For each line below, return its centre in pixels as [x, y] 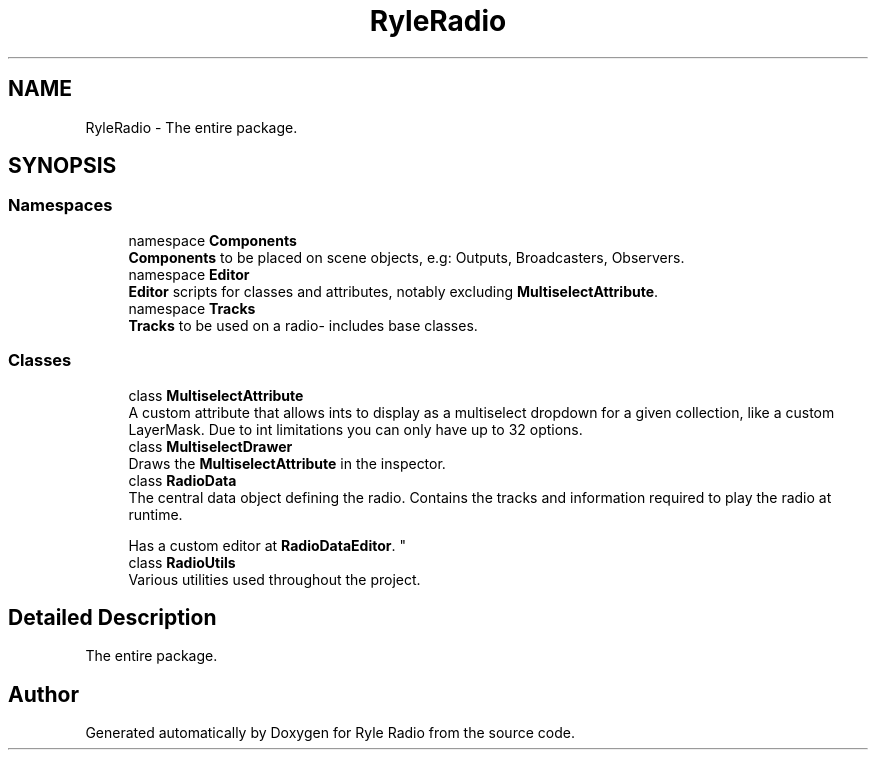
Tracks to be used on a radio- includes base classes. [303, 325]
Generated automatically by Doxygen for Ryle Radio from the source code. [330, 733]
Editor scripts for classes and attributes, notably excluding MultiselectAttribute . [393, 291]
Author [43, 694]
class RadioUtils [182, 562]
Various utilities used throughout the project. [274, 579]
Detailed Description [112, 617]
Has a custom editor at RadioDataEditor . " [267, 545]
